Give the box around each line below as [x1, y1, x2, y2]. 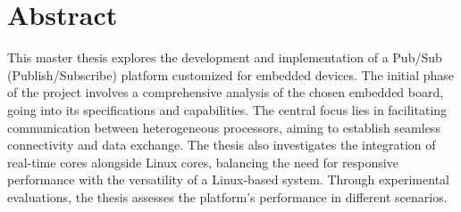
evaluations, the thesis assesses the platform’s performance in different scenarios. [7, 187, 448, 206]
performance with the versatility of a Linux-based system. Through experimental [7, 170, 449, 189]
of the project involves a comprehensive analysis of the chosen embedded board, [7, 83, 444, 102]
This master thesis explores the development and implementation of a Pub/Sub [7, 48, 442, 67]
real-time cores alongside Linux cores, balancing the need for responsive [7, 152, 398, 171]
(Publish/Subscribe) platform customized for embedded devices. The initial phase [7, 65, 455, 84]
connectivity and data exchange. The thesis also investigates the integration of [7, 135, 436, 154]
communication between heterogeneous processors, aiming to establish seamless [7, 118, 440, 136]
